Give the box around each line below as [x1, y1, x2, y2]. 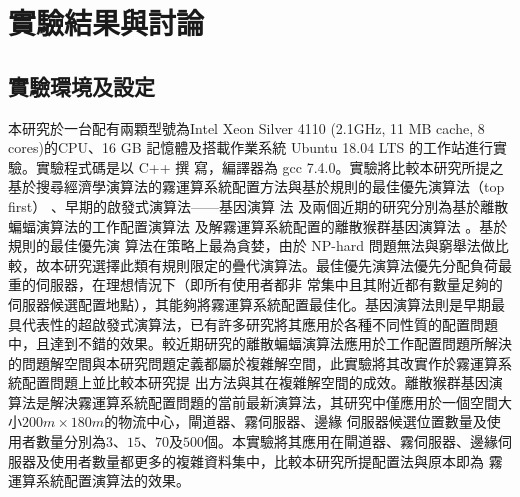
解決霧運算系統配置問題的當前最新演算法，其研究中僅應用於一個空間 [49, 391, 498, 412]
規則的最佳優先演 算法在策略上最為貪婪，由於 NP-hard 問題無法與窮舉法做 [8, 235, 495, 256]
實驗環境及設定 [8, 70, 155, 101]
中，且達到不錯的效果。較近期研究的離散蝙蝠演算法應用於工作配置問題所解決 [8, 333, 512, 354]
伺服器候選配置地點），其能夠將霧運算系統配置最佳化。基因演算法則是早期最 [8, 293, 505, 314]
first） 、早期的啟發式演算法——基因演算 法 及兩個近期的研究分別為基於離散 [8, 195, 509, 216]
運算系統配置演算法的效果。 [8, 470, 190, 491]
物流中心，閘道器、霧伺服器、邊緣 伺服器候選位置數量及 [118, 411, 487, 432]
